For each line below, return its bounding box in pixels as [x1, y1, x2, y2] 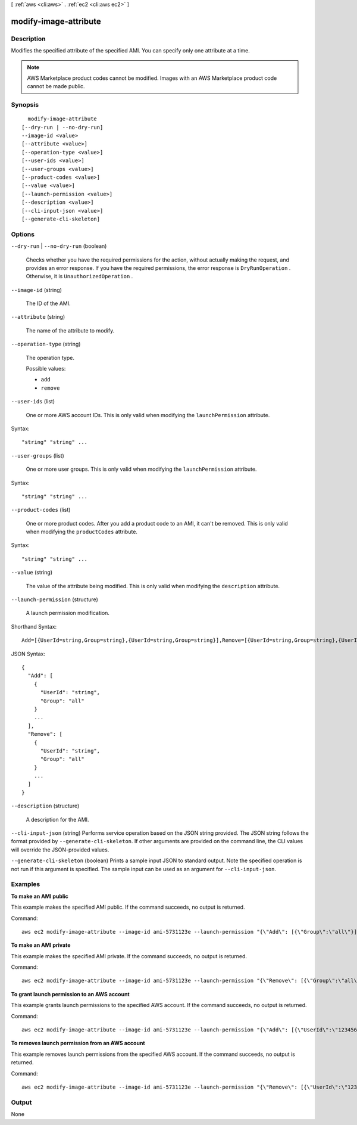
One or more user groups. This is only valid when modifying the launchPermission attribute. [26, 465, 257, 473]
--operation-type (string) [11, 340, 81, 348]
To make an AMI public [11, 893, 68, 900]
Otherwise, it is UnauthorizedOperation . [26, 273, 133, 280]
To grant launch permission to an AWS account [11, 990, 130, 997]
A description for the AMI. [26, 816, 89, 823]
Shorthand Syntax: [11, 623, 57, 630]
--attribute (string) [11, 313, 65, 321]
